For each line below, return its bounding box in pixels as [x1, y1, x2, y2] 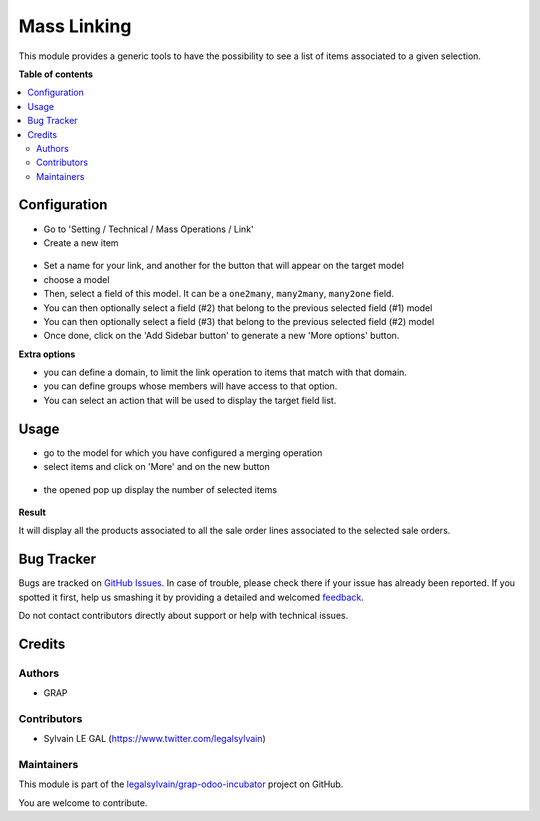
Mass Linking [18, 15, 132, 37]
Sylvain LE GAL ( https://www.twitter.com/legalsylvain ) [43, 733, 267, 745]
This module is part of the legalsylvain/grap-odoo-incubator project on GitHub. [18, 778, 344, 790]
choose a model [43, 273, 110, 285]
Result [18, 506, 47, 518]
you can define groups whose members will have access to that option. [43, 380, 338, 392]
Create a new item [43, 236, 119, 249]
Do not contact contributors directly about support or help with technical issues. [18, 610, 349, 622]
